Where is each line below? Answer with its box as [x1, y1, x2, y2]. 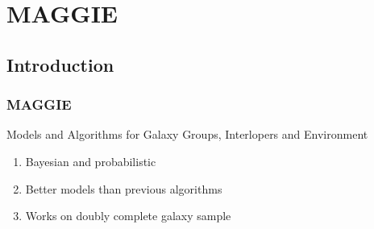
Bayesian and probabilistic [25, 152, 156, 169]
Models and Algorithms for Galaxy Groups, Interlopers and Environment [6, 126, 368, 143]
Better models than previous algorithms [25, 180, 222, 197]
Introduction [6, 52, 114, 77]
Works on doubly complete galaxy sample [25, 207, 231, 224]
